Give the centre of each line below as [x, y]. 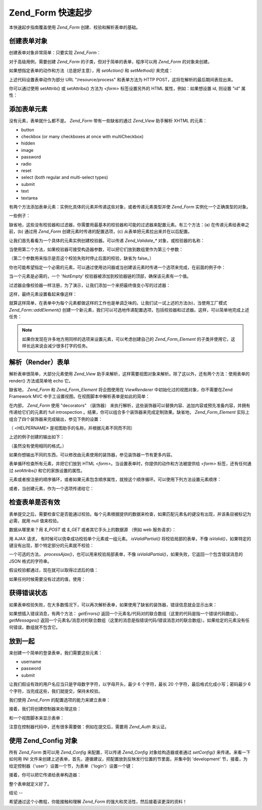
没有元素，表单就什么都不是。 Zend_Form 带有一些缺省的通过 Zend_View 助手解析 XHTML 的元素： [108, 121]
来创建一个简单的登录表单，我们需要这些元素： [56, 653]
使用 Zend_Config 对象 [43, 741]
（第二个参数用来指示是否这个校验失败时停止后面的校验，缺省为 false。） [81, 258]
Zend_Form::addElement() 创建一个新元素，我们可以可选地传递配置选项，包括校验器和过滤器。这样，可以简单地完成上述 [129, 310]
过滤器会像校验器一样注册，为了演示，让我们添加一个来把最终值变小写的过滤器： [90, 285]
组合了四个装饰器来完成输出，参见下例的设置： [56, 419]
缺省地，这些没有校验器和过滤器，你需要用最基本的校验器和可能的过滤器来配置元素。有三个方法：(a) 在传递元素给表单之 [129, 224]
